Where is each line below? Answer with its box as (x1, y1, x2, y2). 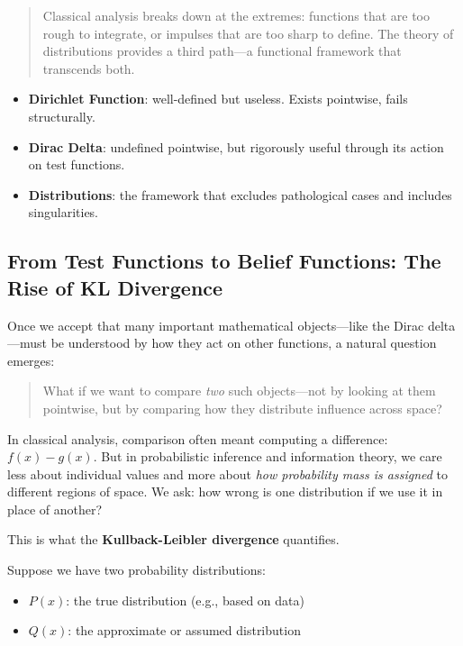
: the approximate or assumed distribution (68, 621, 301, 640)
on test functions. (28, 155, 125, 174)
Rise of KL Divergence (7, 273, 223, 301)
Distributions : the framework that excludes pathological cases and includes (28, 185, 452, 204)
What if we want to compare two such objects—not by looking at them (42, 381, 436, 400)
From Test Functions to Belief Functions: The (7, 247, 441, 275)
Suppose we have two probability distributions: (7, 560, 266, 579)
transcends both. (42, 59, 135, 77)
